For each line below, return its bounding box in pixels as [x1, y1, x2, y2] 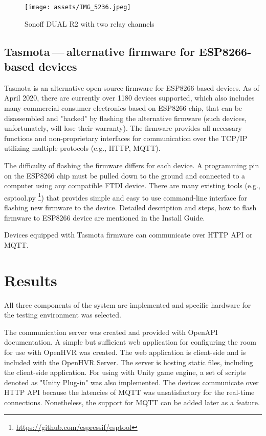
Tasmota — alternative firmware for [4, 43, 195, 59]
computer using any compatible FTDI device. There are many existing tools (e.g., [4, 180, 260, 191]
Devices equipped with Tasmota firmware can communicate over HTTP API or [4, 229, 253, 240]
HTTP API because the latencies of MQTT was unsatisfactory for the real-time [4, 387, 255, 398]
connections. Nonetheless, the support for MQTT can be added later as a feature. [4, 397, 260, 407]
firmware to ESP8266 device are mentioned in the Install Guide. [4, 212, 205, 223]
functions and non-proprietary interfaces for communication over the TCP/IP [4, 132, 248, 143]
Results [4, 269, 57, 290]
